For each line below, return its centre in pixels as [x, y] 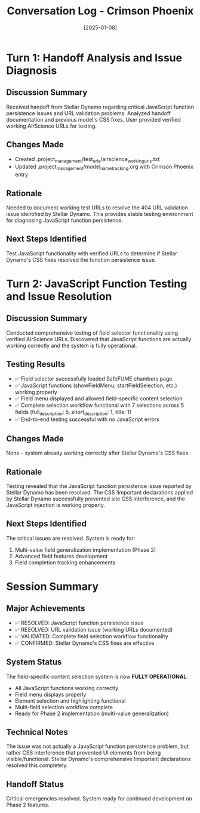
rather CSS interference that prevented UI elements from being [84, 753]
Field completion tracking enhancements [65, 562]
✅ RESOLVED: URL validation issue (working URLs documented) [94, 629]
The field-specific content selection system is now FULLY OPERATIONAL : [97, 676]
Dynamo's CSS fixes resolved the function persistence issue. [81, 259]
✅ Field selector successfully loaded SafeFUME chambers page [93, 378]
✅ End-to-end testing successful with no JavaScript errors [87, 419]
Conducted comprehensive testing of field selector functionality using [92, 333]
